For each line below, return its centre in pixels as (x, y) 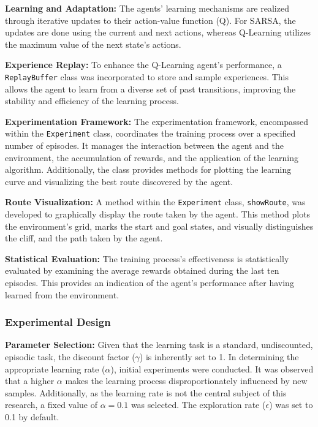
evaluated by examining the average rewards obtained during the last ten (142, 270)
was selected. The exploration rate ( (198, 405)
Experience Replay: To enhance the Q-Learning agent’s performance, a (143, 65)
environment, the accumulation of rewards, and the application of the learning (152, 157)
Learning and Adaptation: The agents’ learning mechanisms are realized (147, 8)
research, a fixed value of (51, 405)
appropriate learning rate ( (55, 368)
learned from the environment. (62, 294)
